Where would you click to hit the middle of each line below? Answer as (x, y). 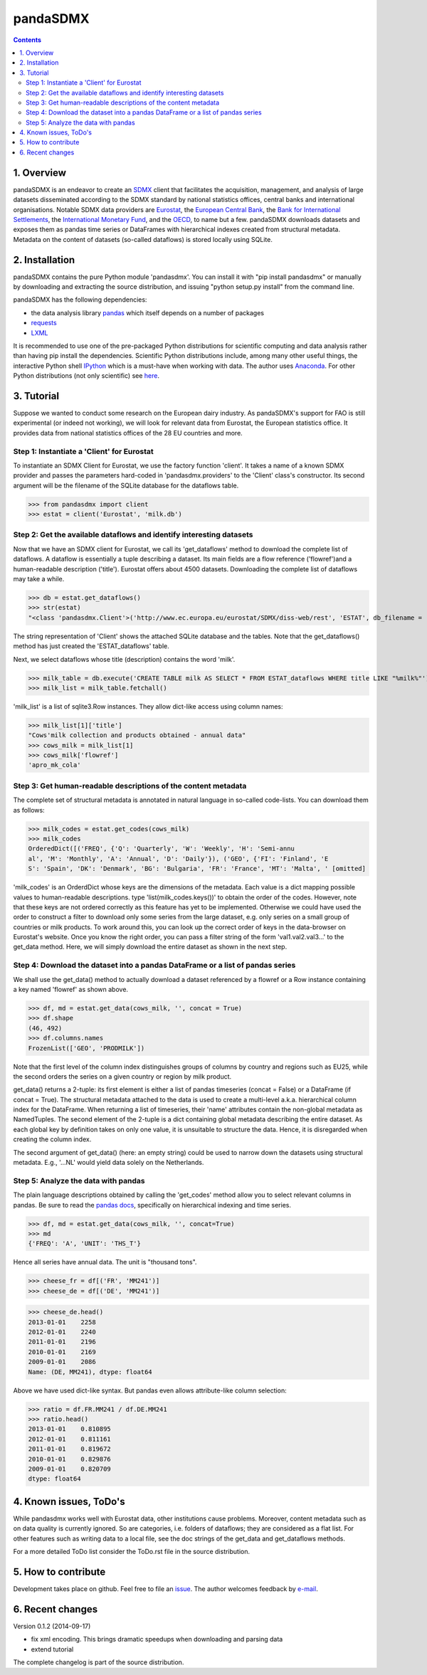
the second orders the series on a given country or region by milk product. (122, 1076)
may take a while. (39, 579)
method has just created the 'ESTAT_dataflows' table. (91, 646)
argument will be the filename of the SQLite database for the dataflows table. (126, 485)
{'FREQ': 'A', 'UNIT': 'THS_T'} (85, 1244)
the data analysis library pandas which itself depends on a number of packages (148, 312)
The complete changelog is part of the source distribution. (99, 1662)
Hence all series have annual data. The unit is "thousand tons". (105, 1262)
